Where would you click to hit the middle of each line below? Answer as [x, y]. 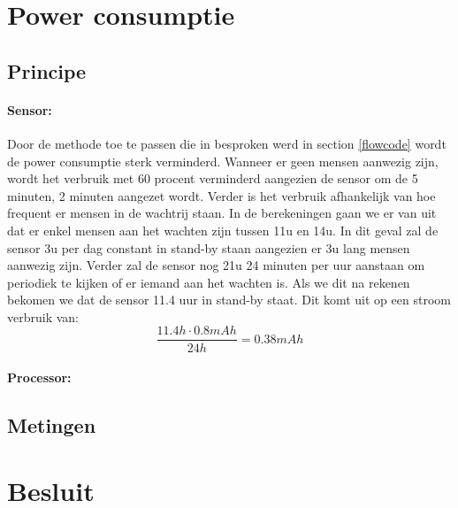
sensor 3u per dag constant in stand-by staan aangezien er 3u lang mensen [209, 247]
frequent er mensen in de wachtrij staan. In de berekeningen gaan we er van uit [222, 213]
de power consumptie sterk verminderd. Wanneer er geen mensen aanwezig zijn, [223, 161]
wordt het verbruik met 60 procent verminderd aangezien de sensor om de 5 [213, 178]
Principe [47, 70]
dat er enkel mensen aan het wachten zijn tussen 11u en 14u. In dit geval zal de [223, 230]
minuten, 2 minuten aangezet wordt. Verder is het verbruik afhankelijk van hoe [221, 195]
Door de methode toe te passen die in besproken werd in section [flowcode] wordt [227, 143]
